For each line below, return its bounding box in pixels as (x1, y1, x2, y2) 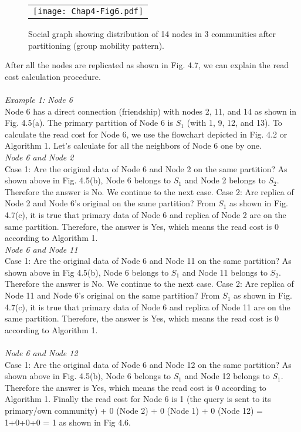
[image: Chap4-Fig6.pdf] (33, 6, 144, 16)
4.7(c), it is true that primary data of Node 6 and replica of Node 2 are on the (5, 208, 286, 220)
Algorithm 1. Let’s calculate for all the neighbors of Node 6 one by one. (5, 139, 262, 152)
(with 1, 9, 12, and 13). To (187, 116, 282, 129)
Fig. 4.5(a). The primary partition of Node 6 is (5, 116, 174, 129)
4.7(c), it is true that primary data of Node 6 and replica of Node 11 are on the (5, 300, 290, 313)
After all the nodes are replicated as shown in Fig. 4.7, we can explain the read (5, 59, 289, 71)
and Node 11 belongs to (182, 266, 268, 278)
